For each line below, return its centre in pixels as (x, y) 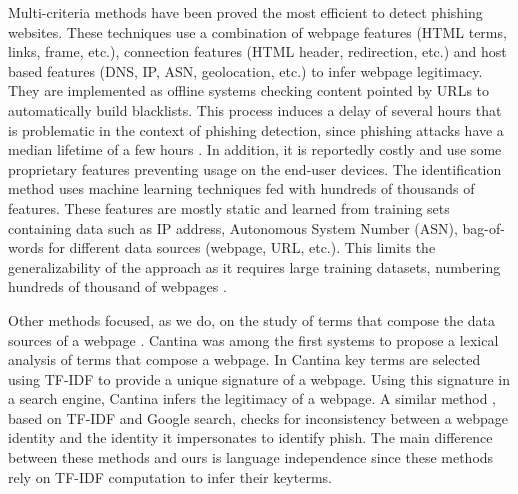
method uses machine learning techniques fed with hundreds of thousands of (241, 188)
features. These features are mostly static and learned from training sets (229, 207)
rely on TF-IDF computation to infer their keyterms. (170, 476)
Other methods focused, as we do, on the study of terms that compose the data (252, 319)
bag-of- (483, 227)
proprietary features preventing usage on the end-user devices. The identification (255, 168)
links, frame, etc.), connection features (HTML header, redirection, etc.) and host (257, 51)
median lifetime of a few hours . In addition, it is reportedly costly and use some (255, 149)
